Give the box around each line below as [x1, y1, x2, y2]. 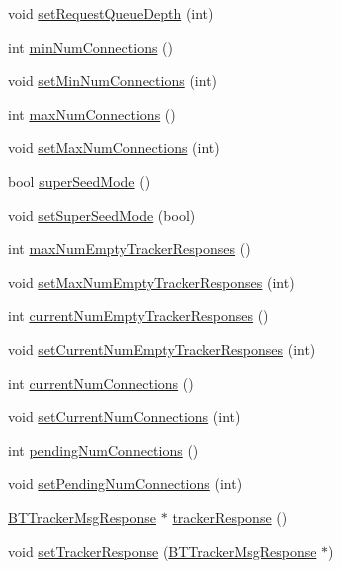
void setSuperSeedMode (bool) [8, 204, 196, 225]
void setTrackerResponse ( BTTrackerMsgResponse [8, 540, 317, 561]
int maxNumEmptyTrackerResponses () [8, 238, 251, 259]
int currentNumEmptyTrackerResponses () [8, 305, 269, 326]
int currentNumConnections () [8, 372, 194, 393]
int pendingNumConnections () [8, 439, 199, 460]
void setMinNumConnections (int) [8, 70, 218, 91]
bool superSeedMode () [8, 170, 151, 191]
